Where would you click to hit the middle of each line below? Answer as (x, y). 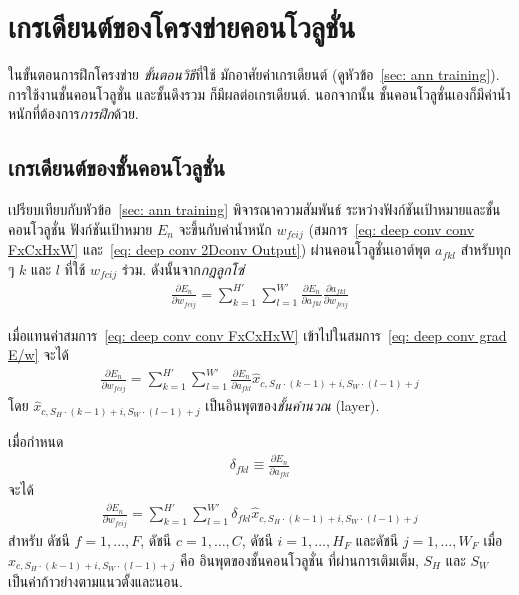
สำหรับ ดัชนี (39, 540)
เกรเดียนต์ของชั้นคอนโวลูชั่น (116, 167)
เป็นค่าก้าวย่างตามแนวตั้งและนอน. (95, 581)
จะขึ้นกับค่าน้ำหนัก (225, 228)
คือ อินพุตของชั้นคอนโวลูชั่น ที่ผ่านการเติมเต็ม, (299, 559)
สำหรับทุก (485, 249)
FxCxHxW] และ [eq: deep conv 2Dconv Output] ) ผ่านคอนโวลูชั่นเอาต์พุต (219, 249)
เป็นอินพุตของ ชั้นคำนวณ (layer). (292, 405)
